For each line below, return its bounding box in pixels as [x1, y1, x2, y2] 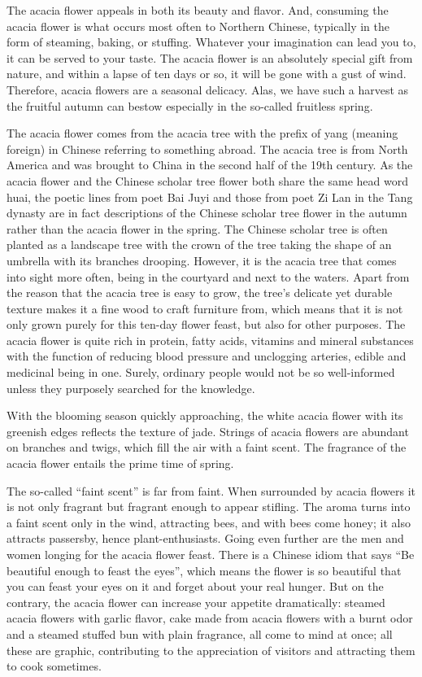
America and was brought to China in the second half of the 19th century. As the [7, 156, 413, 173]
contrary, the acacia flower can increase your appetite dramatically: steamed [7, 593, 385, 610]
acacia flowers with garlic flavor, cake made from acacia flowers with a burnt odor [7, 609, 413, 627]
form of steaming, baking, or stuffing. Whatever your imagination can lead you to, [7, 33, 416, 50]
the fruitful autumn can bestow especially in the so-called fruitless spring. [7, 97, 373, 114]
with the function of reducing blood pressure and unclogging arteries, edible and [7, 347, 407, 365]
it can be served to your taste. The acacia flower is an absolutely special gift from [7, 49, 413, 66]
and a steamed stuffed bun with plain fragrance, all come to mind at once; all [7, 625, 393, 642]
